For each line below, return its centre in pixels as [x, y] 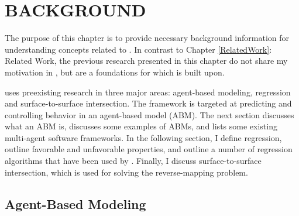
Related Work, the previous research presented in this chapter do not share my [146, 61]
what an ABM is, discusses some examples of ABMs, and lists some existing [141, 126]
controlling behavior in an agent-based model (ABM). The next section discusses [149, 114]
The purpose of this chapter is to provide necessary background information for [147, 38]
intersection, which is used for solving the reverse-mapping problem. [126, 172]
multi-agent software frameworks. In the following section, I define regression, [143, 137]
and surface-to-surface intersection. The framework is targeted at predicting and [148, 103]
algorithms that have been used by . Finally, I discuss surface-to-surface [133, 161]
